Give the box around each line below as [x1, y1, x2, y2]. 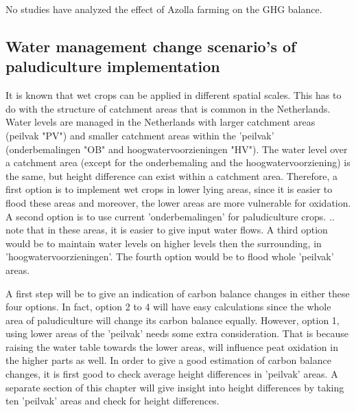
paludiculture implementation [5, 56, 220, 77]
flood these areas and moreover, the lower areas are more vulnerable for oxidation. [5, 195, 351, 209]
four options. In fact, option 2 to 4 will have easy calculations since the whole [5, 299, 331, 314]
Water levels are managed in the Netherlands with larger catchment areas [5, 115, 316, 129]
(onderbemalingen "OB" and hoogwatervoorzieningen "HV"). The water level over [5, 141, 348, 156]
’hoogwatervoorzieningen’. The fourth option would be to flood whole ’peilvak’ [5, 249, 334, 264]
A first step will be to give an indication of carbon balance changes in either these [5, 286, 350, 300]
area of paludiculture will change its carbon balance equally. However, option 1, [5, 312, 340, 327]
